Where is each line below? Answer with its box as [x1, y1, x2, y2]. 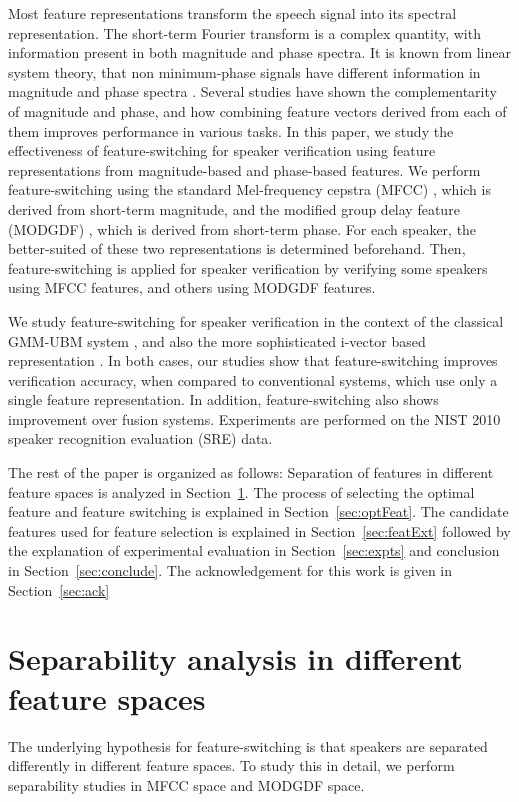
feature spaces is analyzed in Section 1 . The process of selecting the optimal [8, 481, 475, 502]
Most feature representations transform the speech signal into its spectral [8, 3, 457, 23]
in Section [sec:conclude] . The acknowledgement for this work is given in [8, 560, 453, 581]
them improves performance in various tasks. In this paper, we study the [8, 120, 454, 141]
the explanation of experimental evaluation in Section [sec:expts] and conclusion [8, 540, 500, 561]
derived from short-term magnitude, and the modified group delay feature [8, 198, 460, 219]
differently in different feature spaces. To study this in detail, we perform [8, 755, 455, 776]
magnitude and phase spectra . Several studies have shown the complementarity [8, 81, 497, 102]
